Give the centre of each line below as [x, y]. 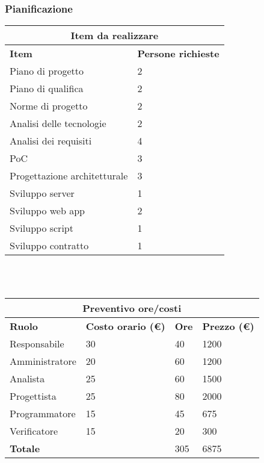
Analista [27, 379]
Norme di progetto [49, 106]
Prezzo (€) [228, 326]
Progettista [33, 396]
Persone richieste [178, 54]
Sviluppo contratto [49, 246]
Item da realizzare [115, 36]
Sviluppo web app [47, 211]
